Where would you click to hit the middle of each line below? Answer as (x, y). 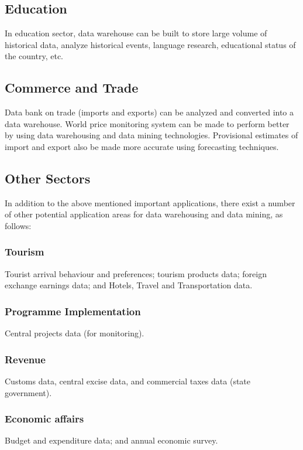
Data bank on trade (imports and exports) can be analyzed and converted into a (149, 112)
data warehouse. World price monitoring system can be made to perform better (147, 123)
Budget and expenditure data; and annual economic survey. (111, 440)
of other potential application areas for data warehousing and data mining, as (144, 214)
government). (28, 392)
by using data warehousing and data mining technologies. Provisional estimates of (151, 135)
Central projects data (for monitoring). (75, 333)
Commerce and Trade (72, 88)
